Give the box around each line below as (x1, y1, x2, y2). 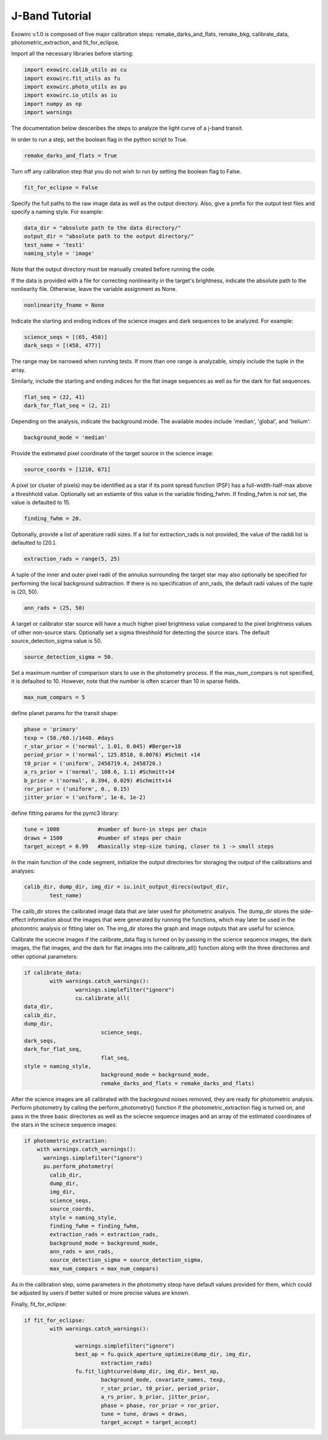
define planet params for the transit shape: (11, 710, 118, 717)
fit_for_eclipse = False (24, 184, 98, 191)
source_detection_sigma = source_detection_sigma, (49, 1257, 203, 1263)
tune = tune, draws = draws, (100, 1410, 188, 1417)
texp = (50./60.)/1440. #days (24, 734, 114, 741)
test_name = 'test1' (24, 241, 85, 248)
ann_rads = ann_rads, (49, 1248, 114, 1255)
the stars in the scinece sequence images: (11, 1121, 117, 1128)
